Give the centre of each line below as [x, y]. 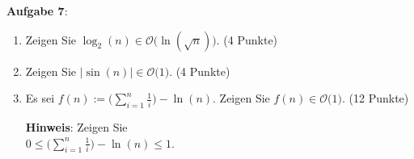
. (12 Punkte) [376, 98]
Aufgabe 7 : [37, 10]
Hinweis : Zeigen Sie [76, 126]
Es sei [40, 98]
